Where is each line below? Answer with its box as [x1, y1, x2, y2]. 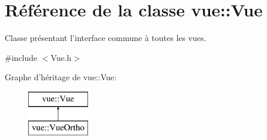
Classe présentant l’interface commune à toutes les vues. [5, 32, 207, 44]
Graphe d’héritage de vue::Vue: [5, 71, 117, 83]
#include [5, 51, 38, 63]
